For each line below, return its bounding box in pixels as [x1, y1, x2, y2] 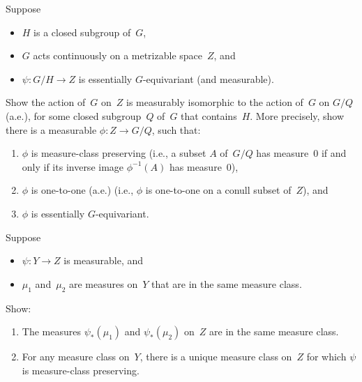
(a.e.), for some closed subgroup [6, 108, 142, 123]
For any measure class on [22, 349, 130, 364]
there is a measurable [6, 122, 97, 137]
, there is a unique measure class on [139, 349, 292, 364]
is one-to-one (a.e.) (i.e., [31, 183, 134, 197]
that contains [181, 108, 237, 123]
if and [321, 146, 347, 160]
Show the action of [6, 95, 86, 109]
